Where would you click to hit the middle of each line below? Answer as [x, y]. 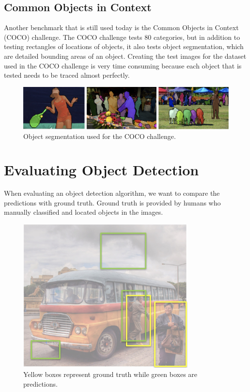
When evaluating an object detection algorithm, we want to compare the [112, 193]
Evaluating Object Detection [102, 170]
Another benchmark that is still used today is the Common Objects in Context [121, 27]
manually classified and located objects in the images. [84, 212]
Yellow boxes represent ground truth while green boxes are [110, 374]
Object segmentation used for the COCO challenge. [100, 136]
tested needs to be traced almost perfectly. [67, 75]
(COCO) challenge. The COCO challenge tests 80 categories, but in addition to [122, 37]
